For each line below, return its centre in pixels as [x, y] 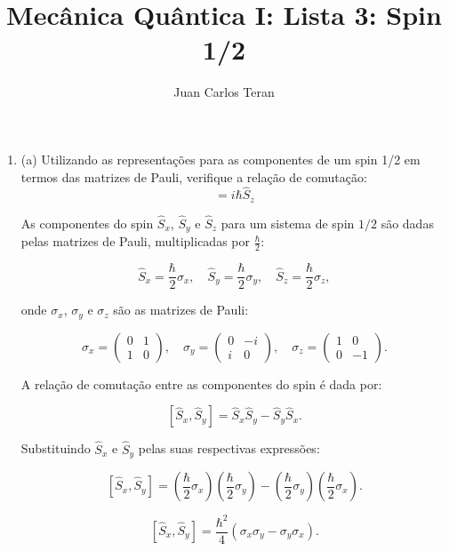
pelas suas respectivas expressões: [229, 448]
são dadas [407, 223]
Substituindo [56, 448]
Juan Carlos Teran [224, 92]
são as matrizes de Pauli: [181, 310]
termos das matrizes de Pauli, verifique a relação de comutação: [194, 176]
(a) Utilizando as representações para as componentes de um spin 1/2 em [220, 159]
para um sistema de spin [288, 223]
